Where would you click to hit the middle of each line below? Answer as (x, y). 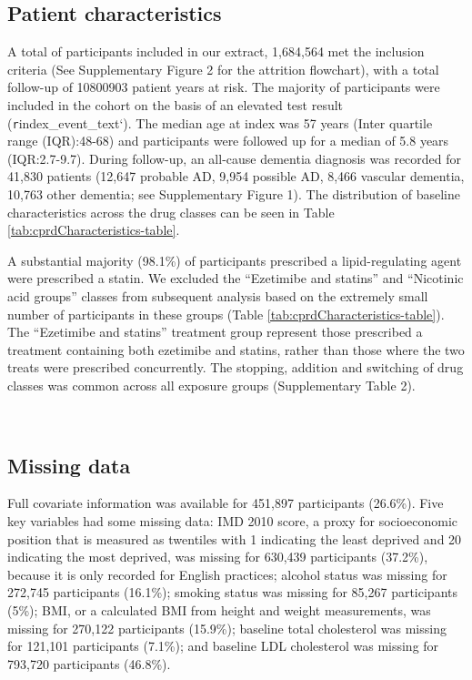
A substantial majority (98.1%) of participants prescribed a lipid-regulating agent (235, 260)
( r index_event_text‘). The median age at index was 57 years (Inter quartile (220, 122)
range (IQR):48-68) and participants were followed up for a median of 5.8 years (228, 141)
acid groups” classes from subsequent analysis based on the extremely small (218, 295)
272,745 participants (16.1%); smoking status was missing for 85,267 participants (233, 592)
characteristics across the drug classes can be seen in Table (171, 212)
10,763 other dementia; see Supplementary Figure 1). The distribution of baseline (234, 194)
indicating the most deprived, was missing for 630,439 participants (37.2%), (218, 557)
